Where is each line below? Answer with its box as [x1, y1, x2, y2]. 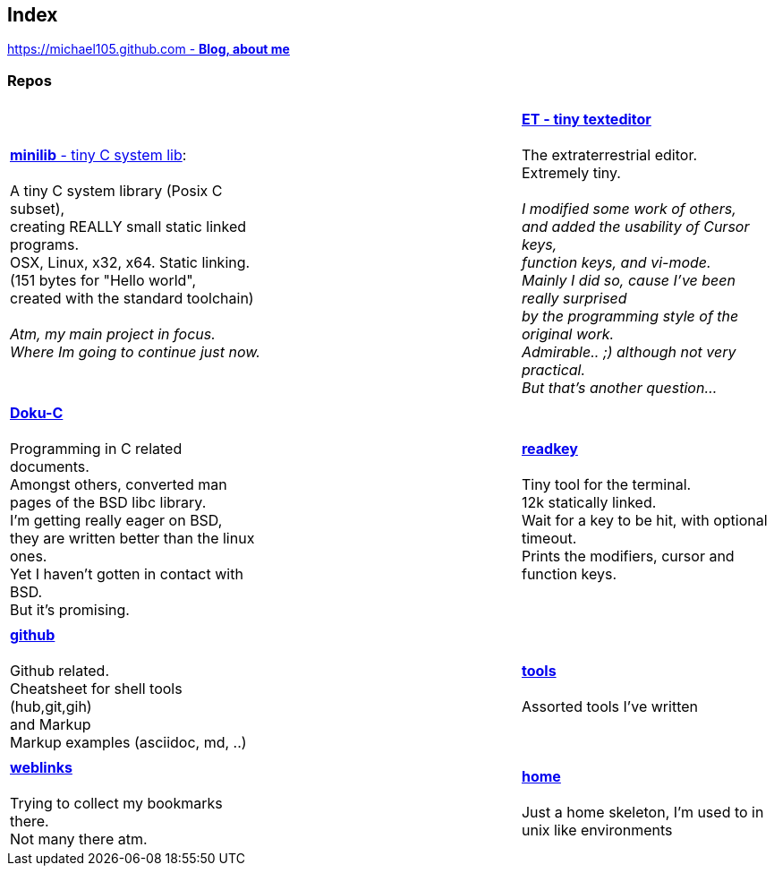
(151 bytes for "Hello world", [10, 271, 197, 290]
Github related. [10, 662, 110, 680]
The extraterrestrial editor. [521, 146, 698, 165]
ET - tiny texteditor [521, 110, 651, 129]
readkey [521, 440, 578, 458]
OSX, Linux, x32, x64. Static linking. [10, 253, 251, 272]
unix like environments [521, 821, 673, 840]
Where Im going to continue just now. [10, 343, 260, 362]
